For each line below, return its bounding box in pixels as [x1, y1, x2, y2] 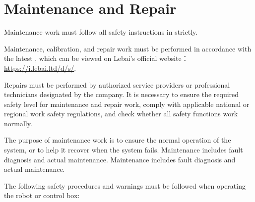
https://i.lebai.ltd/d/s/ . [4, 62, 76, 73]
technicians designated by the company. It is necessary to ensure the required [4, 89, 239, 100]
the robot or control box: [4, 190, 80, 201]
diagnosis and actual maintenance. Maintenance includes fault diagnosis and [4, 154, 236, 164]
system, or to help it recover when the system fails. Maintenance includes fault [4, 145, 243, 155]
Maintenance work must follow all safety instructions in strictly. [4, 27, 198, 37]
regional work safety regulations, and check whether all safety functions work [4, 108, 238, 119]
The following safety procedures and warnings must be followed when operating [4, 180, 246, 191]
